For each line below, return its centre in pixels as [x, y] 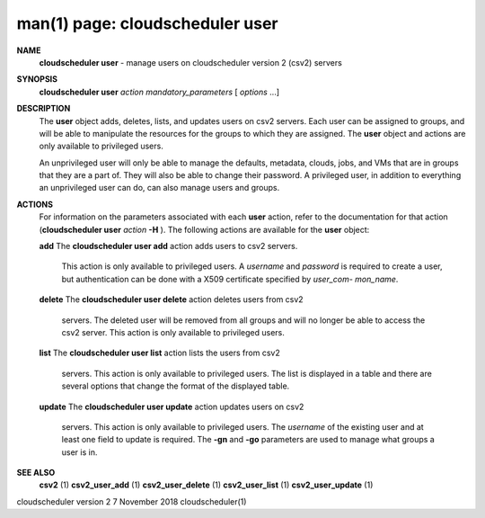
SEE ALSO [36, 473]
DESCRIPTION [44, 109]
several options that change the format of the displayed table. [176, 386]
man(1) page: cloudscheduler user [147, 23]
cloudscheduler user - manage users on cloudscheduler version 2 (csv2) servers [191, 62]
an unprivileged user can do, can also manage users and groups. [159, 188]
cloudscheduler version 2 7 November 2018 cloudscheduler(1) [132, 501]
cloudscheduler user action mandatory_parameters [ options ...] [159, 92]
